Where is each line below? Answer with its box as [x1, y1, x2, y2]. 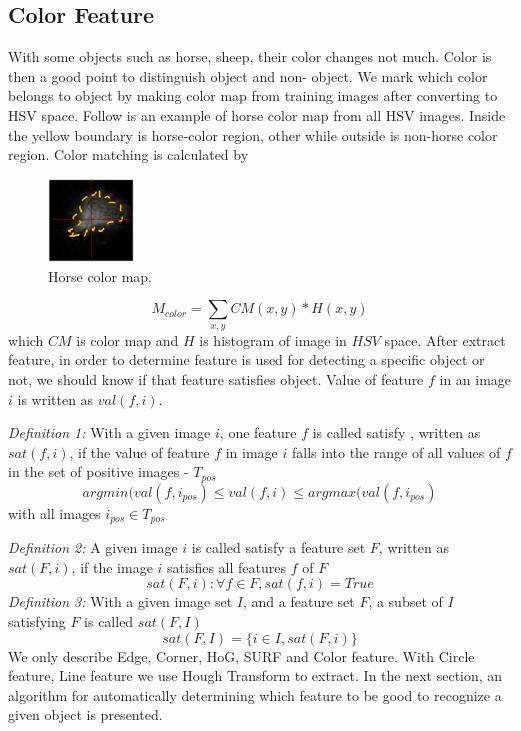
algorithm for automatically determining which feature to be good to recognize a [8, 684, 502, 705]
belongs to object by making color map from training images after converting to [8, 85, 498, 106]
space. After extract [384, 329, 506, 350]
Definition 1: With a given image [8, 422, 211, 443]
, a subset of [368, 591, 443, 612]
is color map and [76, 329, 179, 350]
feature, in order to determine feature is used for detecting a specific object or [8, 349, 485, 370]
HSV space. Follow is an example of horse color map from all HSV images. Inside [8, 104, 506, 125]
